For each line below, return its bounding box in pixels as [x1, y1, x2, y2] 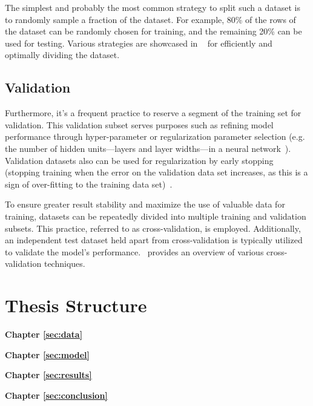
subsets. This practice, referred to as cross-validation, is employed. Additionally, [5, 221, 301, 234]
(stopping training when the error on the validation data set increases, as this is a [5, 166, 308, 178]
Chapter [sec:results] [5, 368, 92, 381]
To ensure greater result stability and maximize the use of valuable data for [5, 198, 285, 211]
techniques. [44, 257, 85, 270]
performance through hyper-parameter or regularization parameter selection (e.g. [5, 130, 305, 143]
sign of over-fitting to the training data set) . [5, 177, 173, 190]
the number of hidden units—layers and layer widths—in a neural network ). [5, 142, 291, 154]
